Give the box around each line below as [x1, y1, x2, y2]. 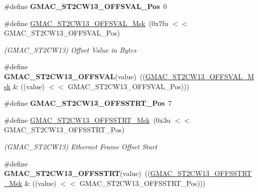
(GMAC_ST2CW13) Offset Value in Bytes [4, 44, 137, 55]
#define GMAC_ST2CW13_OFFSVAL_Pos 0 [4, 1, 167, 11]
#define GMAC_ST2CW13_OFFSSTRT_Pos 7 [4, 98, 172, 108]
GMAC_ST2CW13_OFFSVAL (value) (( [4, 71, 146, 81]
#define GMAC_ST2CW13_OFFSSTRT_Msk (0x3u [4, 114, 171, 125]
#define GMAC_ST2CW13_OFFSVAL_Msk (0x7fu [4, 18, 168, 28]
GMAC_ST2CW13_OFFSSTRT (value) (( [4, 168, 150, 178]
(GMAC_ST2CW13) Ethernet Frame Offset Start [4, 141, 157, 151]
